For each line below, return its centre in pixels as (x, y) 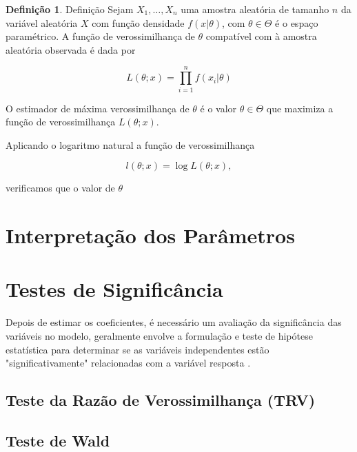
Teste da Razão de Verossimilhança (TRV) (161, 400)
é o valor (218, 108)
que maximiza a (300, 108)
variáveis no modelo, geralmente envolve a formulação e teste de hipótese (159, 335)
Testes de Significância (114, 289)
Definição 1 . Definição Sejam (70, 9)
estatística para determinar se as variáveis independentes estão (137, 349)
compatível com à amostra (261, 36)
